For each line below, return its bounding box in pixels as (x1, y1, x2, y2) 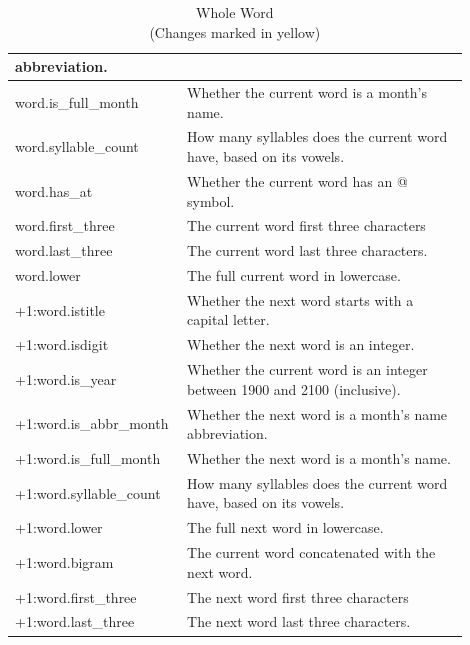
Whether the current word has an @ (187, 170, 408, 191)
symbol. (187, 190, 235, 211)
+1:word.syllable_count (15, 482, 161, 503)
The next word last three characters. (187, 611, 411, 632)
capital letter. (187, 309, 270, 330)
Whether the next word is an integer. (187, 334, 415, 355)
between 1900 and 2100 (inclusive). (187, 378, 401, 399)
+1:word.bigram (15, 551, 114, 572)
